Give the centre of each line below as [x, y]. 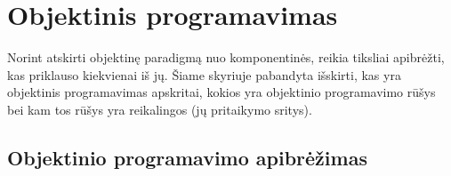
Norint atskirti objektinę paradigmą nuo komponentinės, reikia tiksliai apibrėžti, [226, 57]
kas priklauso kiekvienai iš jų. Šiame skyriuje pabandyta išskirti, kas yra [204, 74]
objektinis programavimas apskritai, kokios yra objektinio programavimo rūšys [221, 92]
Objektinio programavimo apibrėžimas [187, 157]
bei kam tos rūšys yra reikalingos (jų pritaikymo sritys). [160, 109]
